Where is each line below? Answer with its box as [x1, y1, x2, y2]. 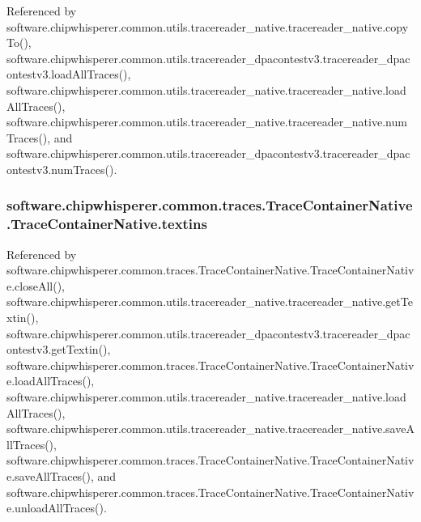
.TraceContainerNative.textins [6, 214, 207, 234]
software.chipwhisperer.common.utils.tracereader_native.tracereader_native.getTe [6, 293, 413, 310]
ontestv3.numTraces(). [6, 160, 117, 177]
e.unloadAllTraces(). [6, 499, 107, 516]
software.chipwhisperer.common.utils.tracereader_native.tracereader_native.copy [6, 18, 409, 35]
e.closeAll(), [6, 277, 66, 294]
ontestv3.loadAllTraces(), [6, 66, 131, 83]
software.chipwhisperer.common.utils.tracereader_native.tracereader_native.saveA [6, 420, 415, 437]
